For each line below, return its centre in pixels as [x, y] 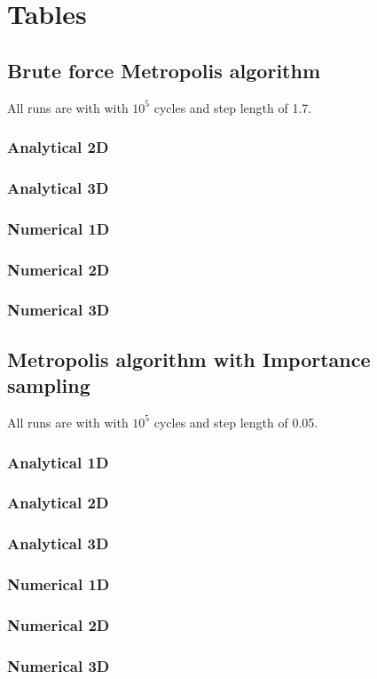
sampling [49, 385]
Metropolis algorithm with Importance [189, 359]
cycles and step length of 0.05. [236, 422]
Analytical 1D [58, 462]
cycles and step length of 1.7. [233, 107]
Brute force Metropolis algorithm [164, 70]
